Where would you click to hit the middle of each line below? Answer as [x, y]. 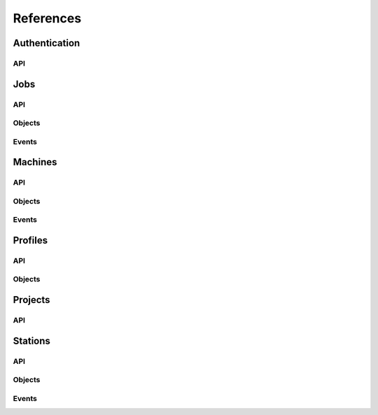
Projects [31, 300]
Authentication [47, 43]
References [47, 18]
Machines [35, 162]
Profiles [30, 240]
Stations [31, 340]
